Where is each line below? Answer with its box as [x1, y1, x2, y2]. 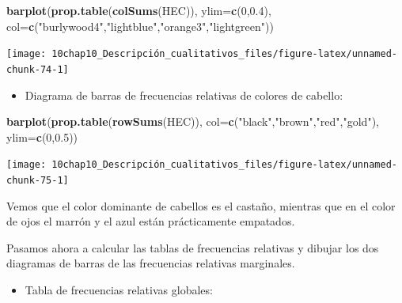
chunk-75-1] [6, 174, 69, 186]
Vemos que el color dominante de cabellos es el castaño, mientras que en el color [6, 197, 396, 214]
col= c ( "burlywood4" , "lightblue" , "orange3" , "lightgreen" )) [6, 17, 274, 34]
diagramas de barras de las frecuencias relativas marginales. [6, 255, 295, 271]
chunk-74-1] [6, 63, 69, 75]
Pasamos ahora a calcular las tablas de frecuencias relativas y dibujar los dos [6, 239, 379, 256]
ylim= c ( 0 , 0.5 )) [6, 128, 78, 145]
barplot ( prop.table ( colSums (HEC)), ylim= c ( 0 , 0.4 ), [6, 2, 271, 18]
